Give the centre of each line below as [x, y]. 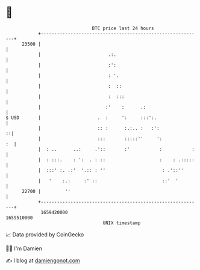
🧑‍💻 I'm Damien [24, 248]
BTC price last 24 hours [123, 28]
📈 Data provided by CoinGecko [45, 235]
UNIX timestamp [122, 223]
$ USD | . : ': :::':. [81, 118]
